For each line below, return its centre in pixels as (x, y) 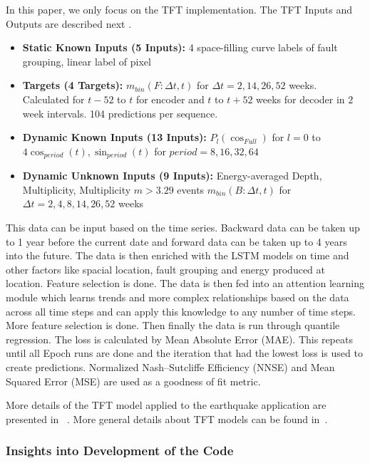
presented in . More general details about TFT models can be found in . (167, 418)
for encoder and (170, 99)
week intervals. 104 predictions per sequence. (120, 113)
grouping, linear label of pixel (87, 61)
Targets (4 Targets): (73, 85)
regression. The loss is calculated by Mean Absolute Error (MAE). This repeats (179, 339)
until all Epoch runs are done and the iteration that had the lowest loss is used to (184, 353)
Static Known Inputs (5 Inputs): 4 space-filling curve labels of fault (180, 47)
